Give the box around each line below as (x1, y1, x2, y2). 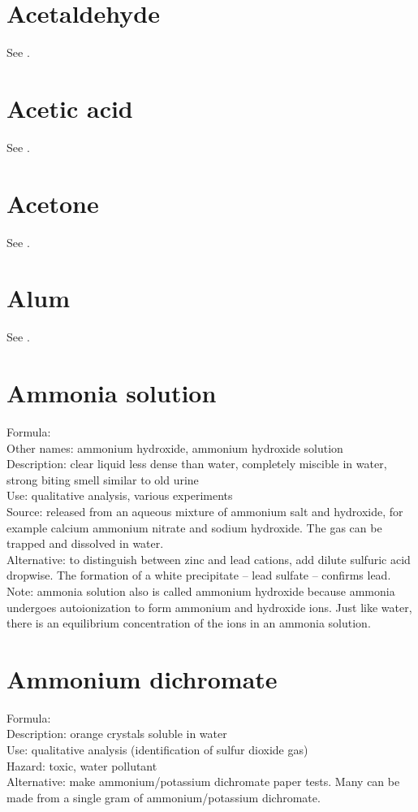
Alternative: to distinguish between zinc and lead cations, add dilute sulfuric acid (6, 550, 411, 567)
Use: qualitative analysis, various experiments (6, 487, 233, 504)
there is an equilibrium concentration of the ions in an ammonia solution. (6, 614, 371, 632)
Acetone (6, 186, 99, 219)
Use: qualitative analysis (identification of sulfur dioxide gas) (6, 741, 308, 758)
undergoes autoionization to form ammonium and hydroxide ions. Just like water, (6, 598, 412, 615)
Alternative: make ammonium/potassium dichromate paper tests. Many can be (6, 773, 400, 790)
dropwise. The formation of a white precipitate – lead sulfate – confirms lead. (6, 567, 391, 584)
